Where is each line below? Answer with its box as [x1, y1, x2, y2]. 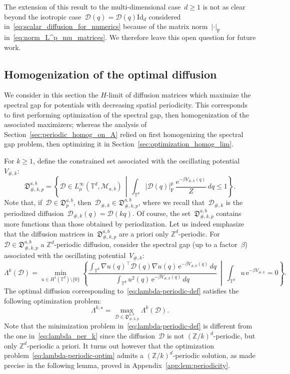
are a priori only [118, 228, 169, 238]
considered [148, 11, 181, 21]
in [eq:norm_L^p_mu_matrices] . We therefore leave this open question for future [4, 31, 256, 42]
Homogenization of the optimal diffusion [4, 66, 217, 81]
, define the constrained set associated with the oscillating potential [33, 155, 240, 165]
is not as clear [202, 1, 245, 11]
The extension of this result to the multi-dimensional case [4, 1, 181, 11]
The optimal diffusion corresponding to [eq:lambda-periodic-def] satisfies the [4, 285, 239, 295]
